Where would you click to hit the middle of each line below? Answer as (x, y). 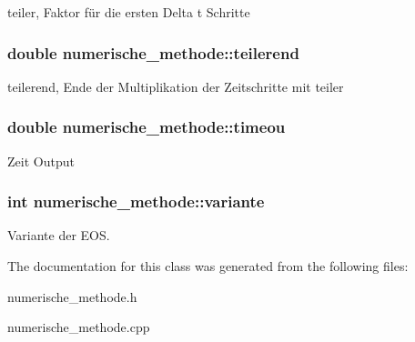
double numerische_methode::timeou (147, 127)
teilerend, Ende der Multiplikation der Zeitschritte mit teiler (176, 86)
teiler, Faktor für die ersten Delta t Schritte (129, 12)
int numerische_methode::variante (136, 201)
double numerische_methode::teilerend (153, 52)
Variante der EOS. (59, 235)
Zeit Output (41, 161)
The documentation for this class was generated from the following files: (208, 266)
